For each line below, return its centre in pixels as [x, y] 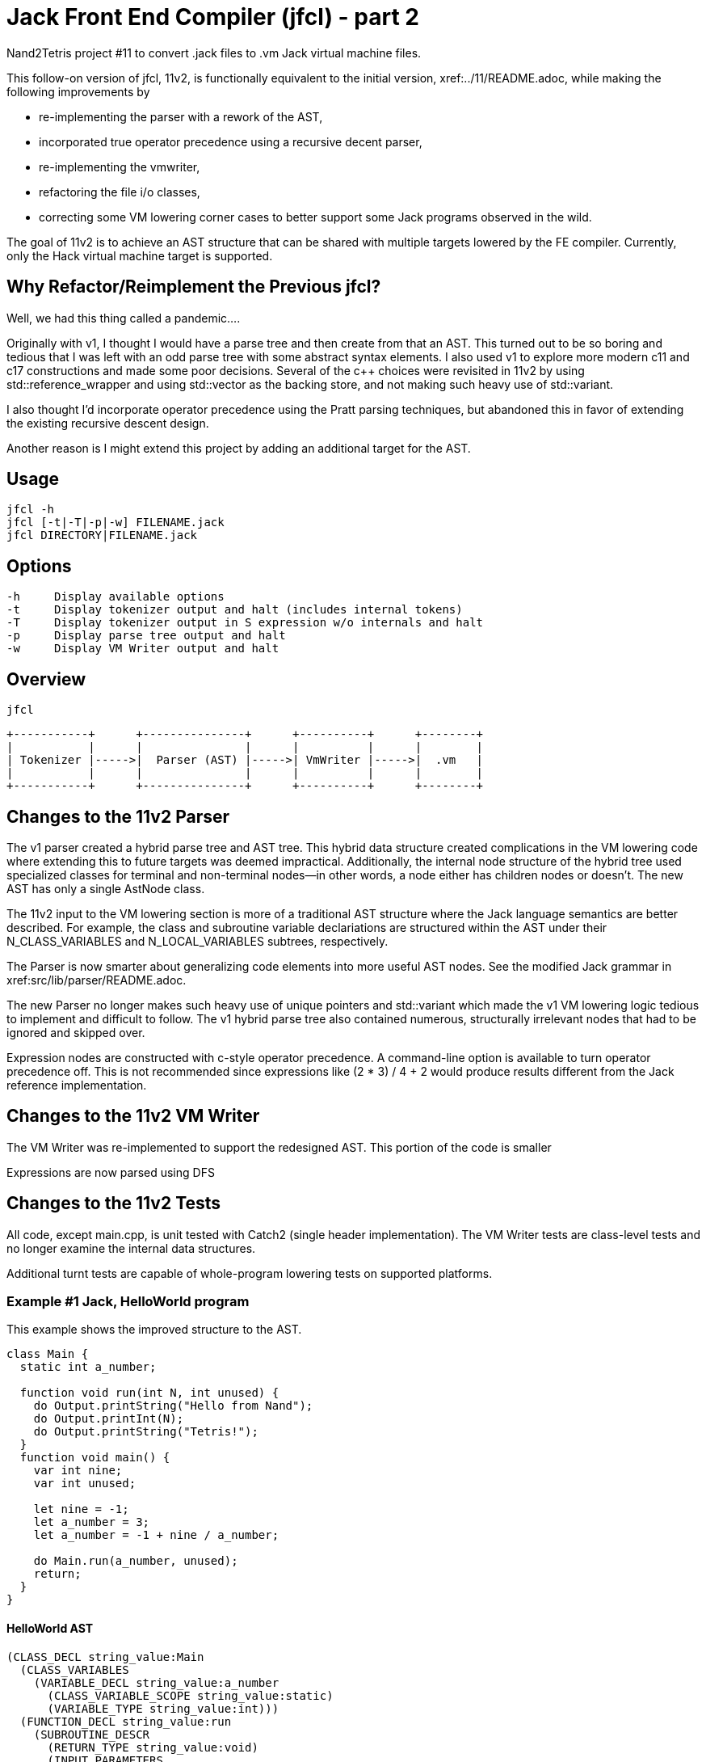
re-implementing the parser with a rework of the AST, [181, 116]
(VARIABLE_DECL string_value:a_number [156, 1682]
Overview [46, 679]
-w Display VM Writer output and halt [143, 649]
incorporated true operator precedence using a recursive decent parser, [231, 141]
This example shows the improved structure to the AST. [154, 1330]
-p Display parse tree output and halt [146, 636]
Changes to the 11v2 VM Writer [133, 1116]
